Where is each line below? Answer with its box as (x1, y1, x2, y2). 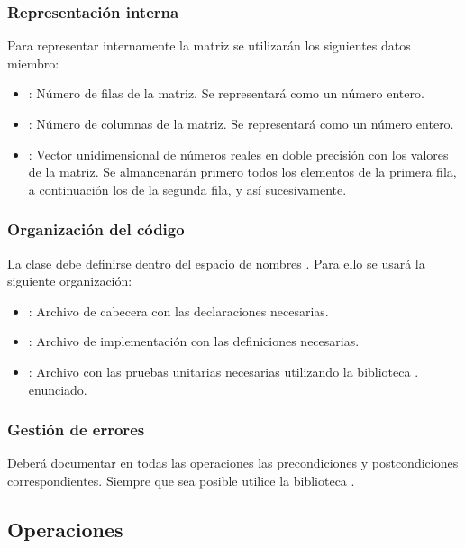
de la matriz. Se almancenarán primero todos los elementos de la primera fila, (28, 162, 457, 181)
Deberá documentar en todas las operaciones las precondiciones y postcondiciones (7, 453, 459, 472)
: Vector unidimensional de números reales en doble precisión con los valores (28, 144, 449, 163)
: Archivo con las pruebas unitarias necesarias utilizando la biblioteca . (28, 361, 419, 380)
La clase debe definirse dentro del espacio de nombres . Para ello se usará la (7, 253, 425, 272)
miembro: (7, 53, 59, 72)
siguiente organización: (7, 271, 132, 290)
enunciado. (28, 379, 87, 398)
